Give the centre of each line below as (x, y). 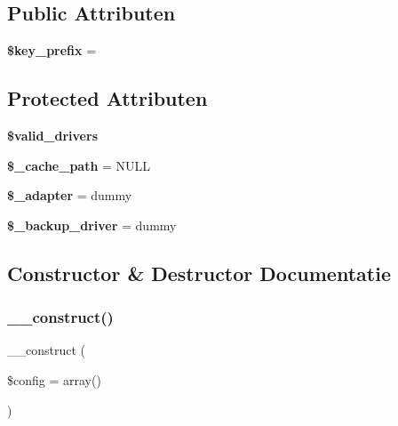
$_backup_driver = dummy (92, 225)
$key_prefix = (52, 50)
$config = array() (54, 379)
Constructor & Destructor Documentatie (199, 273)
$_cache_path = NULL (79, 165)
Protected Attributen (107, 98)
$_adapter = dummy (70, 195)
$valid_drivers (52, 135)
